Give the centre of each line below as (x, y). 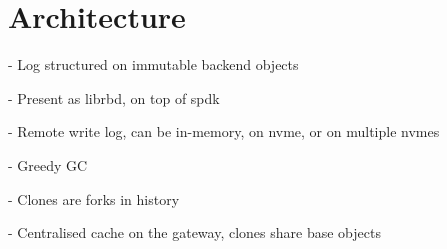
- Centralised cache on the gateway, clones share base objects (194, 232)
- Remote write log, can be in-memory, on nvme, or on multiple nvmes (224, 131)
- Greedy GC (48, 164)
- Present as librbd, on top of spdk (114, 97)
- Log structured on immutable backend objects (153, 64)
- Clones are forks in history (94, 198)
